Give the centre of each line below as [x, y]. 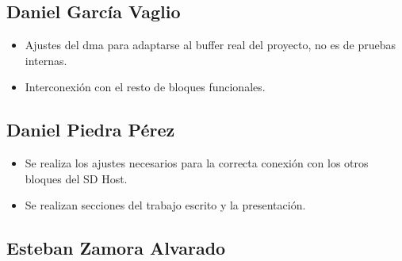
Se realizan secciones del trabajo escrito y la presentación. [165, 205]
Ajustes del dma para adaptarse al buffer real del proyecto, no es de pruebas [211, 45]
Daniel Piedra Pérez [91, 130]
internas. [46, 60]
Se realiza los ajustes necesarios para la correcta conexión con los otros [197, 163]
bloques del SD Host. [76, 178]
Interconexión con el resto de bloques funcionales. [145, 87]
